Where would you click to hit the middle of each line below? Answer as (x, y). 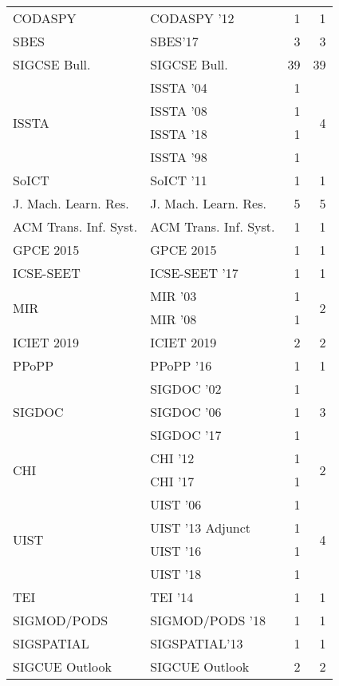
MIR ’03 (173, 296)
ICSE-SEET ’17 (194, 273)
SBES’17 (174, 41)
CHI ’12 (172, 458)
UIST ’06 (176, 504)
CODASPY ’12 (192, 18)
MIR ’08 (173, 319)
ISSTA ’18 (179, 134)
